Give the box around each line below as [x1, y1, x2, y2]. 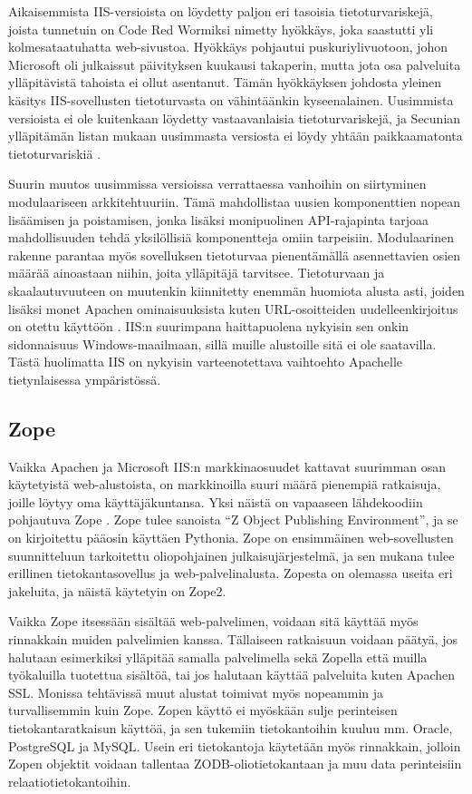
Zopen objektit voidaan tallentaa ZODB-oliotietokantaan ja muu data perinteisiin [8, 754, 462, 773]
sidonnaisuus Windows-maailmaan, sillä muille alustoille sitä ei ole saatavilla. [8, 334, 437, 353]
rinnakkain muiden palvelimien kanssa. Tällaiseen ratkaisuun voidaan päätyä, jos [8, 630, 458, 649]
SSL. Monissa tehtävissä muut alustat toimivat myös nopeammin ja [8, 682, 384, 701]
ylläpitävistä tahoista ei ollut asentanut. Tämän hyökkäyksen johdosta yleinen [8, 73, 442, 92]
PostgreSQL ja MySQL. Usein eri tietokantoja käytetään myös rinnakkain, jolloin [8, 736, 461, 755]
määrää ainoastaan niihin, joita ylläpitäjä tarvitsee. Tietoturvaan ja [8, 263, 385, 282]
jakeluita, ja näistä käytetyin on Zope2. [8, 581, 226, 600]
